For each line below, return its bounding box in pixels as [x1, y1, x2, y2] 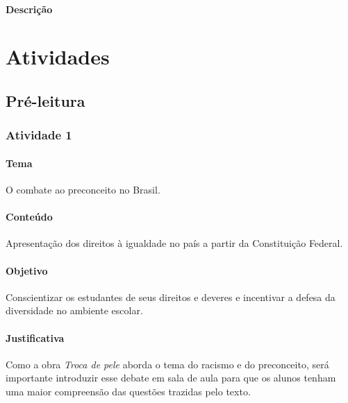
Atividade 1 [6, 126, 72, 144]
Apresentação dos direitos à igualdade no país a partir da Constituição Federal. [6, 236, 343, 250]
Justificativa [6, 330, 65, 345]
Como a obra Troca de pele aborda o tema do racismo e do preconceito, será [6, 357, 329, 371]
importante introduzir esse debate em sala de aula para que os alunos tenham [6, 370, 336, 385]
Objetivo [6, 263, 48, 277]
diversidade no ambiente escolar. [6, 303, 143, 318]
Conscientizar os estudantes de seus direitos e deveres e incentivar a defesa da [6, 289, 335, 304]
